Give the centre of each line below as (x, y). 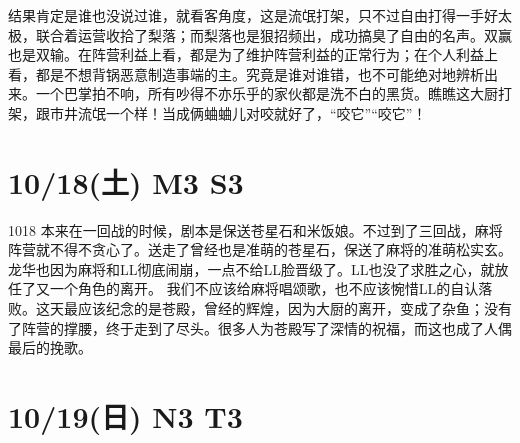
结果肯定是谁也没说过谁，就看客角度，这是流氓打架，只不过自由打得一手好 (253, 15)
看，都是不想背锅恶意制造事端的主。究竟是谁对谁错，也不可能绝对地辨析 (246, 73)
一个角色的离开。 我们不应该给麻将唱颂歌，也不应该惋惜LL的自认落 (271, 288)
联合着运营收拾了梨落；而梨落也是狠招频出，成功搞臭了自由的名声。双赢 (273, 34)
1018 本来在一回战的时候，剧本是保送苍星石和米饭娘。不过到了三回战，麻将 (255, 229)
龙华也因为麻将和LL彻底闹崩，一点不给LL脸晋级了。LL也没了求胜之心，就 (251, 268)
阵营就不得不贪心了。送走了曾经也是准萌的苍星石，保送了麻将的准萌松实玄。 (260, 249)
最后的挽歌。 (50, 347)
